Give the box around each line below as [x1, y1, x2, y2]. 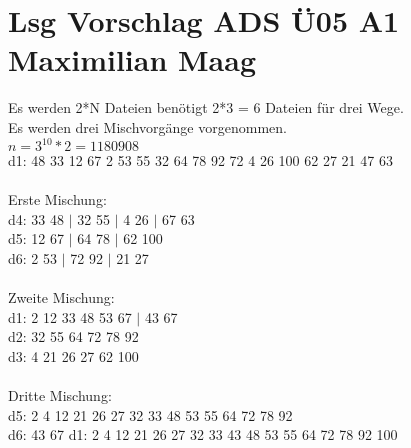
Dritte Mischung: [8, 385, 112, 406]
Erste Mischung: [8, 189, 107, 210]
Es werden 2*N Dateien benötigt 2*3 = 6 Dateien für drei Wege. [8, 97, 404, 118]
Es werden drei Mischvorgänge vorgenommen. [8, 116, 287, 137]
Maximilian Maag [8, 39, 257, 80]
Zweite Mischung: [8, 287, 115, 308]
